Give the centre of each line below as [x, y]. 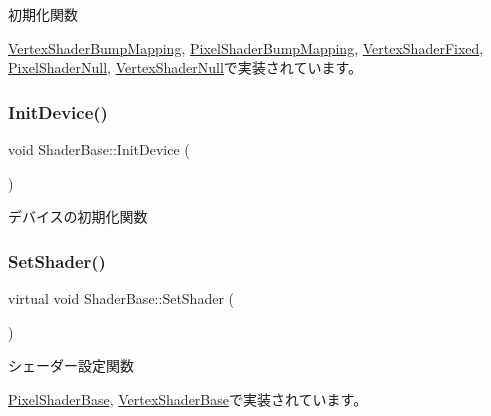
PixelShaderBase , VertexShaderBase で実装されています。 [188, 398]
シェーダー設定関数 [71, 365]
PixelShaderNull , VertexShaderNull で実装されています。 [185, 67]
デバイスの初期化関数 [78, 216]
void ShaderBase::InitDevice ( [99, 149]
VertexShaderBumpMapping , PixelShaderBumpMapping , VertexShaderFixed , [246, 47]
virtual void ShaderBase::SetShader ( [121, 298]
